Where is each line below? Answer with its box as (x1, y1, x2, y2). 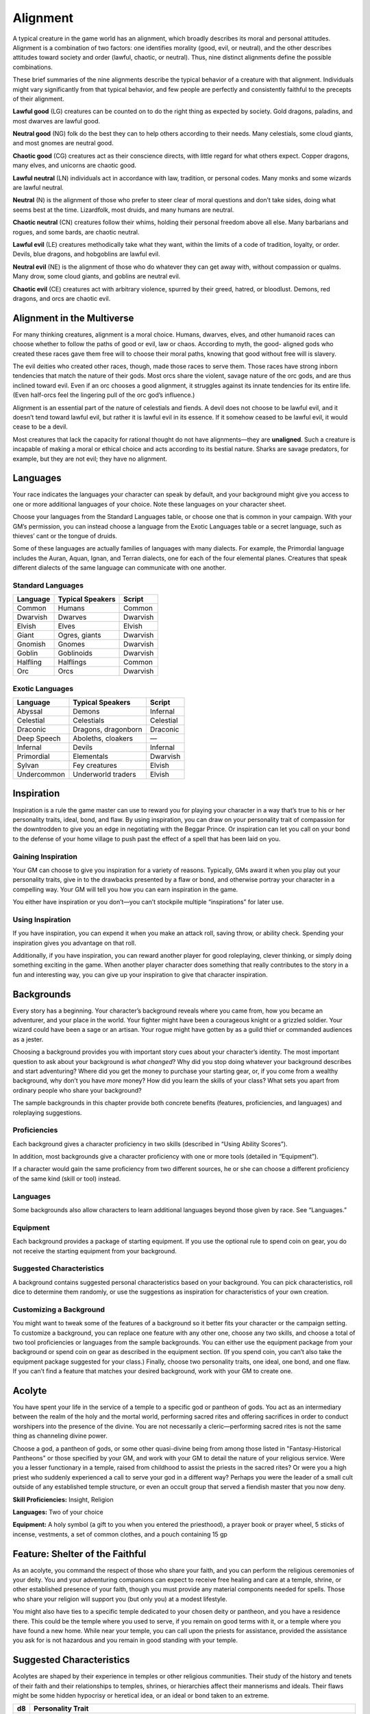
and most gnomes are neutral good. (12, 139, 114, 147)
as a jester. (12, 1035, 44, 1043)
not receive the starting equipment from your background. (12, 1246, 177, 1255)
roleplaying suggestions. (12, 1108, 82, 1117)
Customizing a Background (12, 1305, 106, 1314)
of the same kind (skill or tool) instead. (12, 1174, 121, 1183)
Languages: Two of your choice (12, 1508, 104, 1516)
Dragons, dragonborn (73, 725, 143, 734)
